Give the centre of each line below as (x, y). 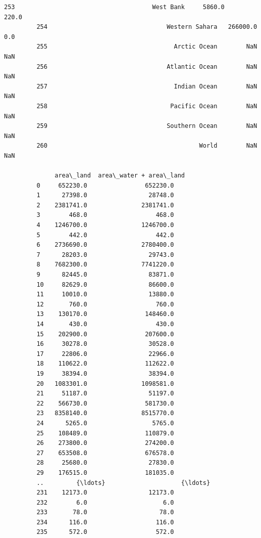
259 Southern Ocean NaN (147, 126)
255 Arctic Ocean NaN (147, 47)
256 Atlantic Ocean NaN (147, 66)
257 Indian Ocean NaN (147, 86)
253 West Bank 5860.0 (114, 7)
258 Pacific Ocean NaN (147, 106)
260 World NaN (147, 146)
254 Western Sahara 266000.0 (147, 27)
